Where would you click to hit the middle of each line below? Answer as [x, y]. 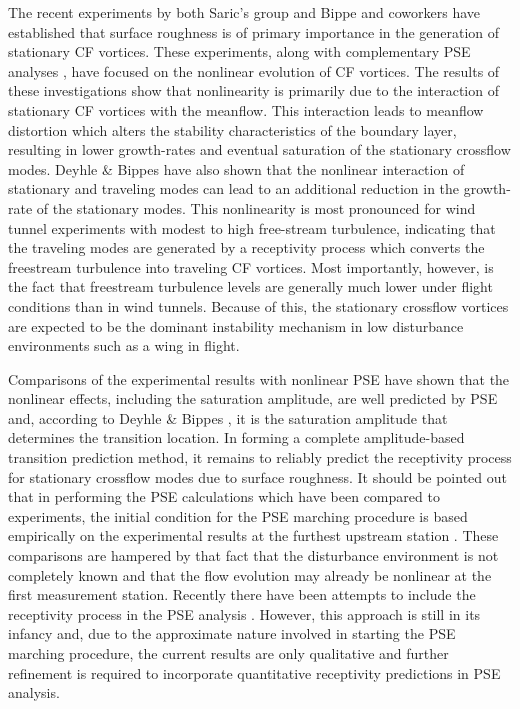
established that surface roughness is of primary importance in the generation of [254, 31]
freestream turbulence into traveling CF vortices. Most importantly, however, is [251, 266]
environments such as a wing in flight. [124, 345]
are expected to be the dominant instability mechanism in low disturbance [236, 325]
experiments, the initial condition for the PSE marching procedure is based [238, 515]
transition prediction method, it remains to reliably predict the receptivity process [260, 457]
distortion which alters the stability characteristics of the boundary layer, [232, 129]
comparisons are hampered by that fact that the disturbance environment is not [253, 555]
